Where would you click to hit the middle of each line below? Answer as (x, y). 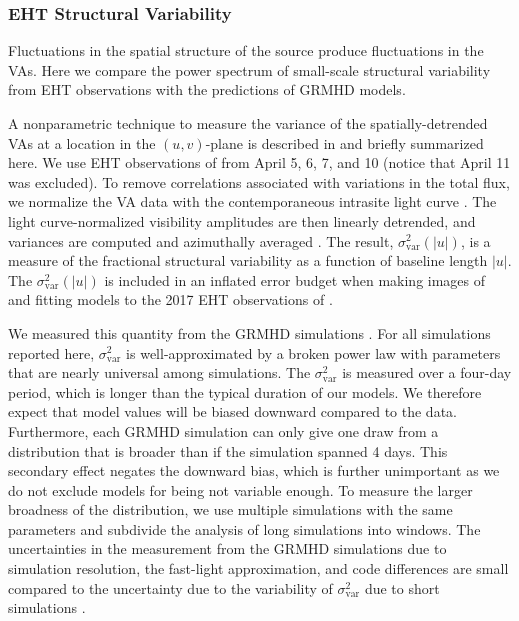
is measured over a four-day (427, 372)
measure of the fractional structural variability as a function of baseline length (248, 260)
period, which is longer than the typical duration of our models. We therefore (245, 391)
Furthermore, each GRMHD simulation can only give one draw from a (223, 430)
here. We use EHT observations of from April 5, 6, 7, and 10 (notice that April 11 (259, 162)
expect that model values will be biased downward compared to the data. (232, 411)
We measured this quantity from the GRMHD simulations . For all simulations (249, 332)
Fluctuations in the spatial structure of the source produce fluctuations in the (246, 50)
